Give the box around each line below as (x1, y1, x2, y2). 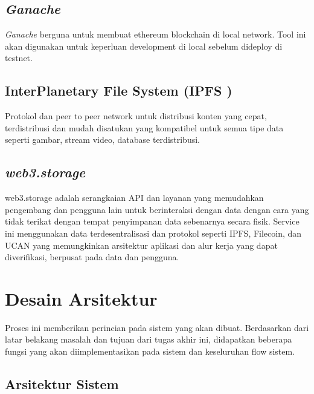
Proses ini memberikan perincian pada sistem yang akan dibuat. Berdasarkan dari (5, 321, 309, 333)
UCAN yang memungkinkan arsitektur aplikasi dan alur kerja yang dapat (5, 238, 278, 251)
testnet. (5, 51, 33, 64)
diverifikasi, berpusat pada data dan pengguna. (5, 251, 179, 263)
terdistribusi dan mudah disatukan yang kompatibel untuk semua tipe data (5, 121, 284, 134)
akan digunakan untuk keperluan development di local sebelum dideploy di (5, 39, 283, 52)
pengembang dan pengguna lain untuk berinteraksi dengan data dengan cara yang (5, 203, 309, 215)
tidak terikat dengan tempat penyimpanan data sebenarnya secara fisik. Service (5, 215, 300, 228)
